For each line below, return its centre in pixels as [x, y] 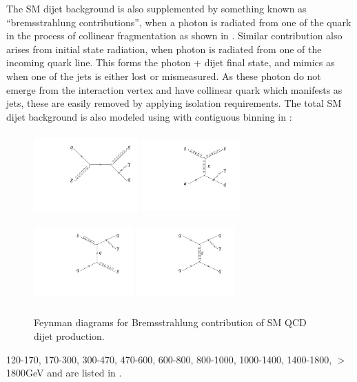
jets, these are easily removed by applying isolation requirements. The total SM [174, 103]
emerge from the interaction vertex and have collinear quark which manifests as [174, 89]
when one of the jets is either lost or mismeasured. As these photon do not [164, 76]
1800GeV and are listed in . [64, 373]
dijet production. [69, 336]
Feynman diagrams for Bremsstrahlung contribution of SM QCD [170, 322]
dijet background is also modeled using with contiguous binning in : [149, 116]
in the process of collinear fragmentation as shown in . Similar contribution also [174, 36]
